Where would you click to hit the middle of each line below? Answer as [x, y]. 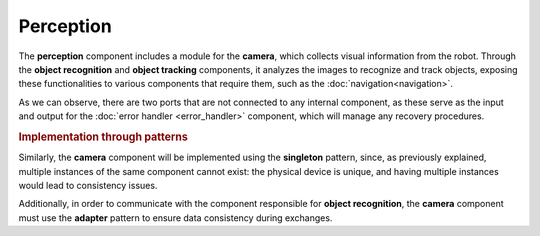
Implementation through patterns [103, 137]
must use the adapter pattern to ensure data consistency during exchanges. [175, 217]
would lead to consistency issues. [88, 185]
